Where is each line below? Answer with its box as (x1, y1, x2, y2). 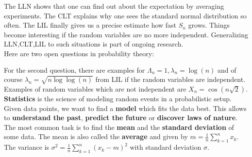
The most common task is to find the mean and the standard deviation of (4, 122, 234, 132)
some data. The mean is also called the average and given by (4, 131, 188, 141)
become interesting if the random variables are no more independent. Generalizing (4, 29, 248, 39)
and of (217, 64, 236, 75)
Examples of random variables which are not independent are (4, 83, 186, 94)
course (4, 74, 23, 84)
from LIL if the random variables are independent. (95, 74, 246, 84)
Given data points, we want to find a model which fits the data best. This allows (4, 103, 247, 113)
